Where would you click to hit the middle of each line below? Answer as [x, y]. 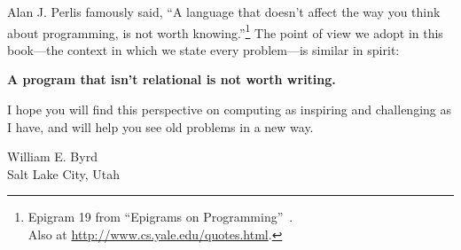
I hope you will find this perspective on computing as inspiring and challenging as [230, 109]
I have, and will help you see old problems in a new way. [160, 126]
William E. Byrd [52, 156]
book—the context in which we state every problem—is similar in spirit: [203, 49]
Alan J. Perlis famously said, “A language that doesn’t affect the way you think [224, 12]
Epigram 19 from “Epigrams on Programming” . [160, 217]
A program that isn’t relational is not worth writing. [172, 79]
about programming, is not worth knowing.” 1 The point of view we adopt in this [225, 31]
